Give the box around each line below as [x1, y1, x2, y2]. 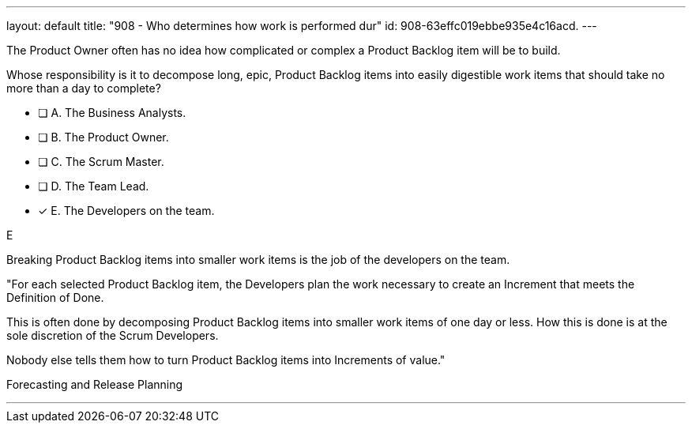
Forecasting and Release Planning [6, 378, 183, 391]
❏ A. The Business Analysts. [38, 106, 186, 119]
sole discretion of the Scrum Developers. [6, 329, 219, 342]
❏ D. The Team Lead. [38, 179, 149, 193]
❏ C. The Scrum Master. [38, 155, 164, 168]
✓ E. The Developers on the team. [38, 204, 215, 217]
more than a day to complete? [6, 81, 161, 95]
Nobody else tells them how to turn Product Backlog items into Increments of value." [6, 353, 446, 367]
